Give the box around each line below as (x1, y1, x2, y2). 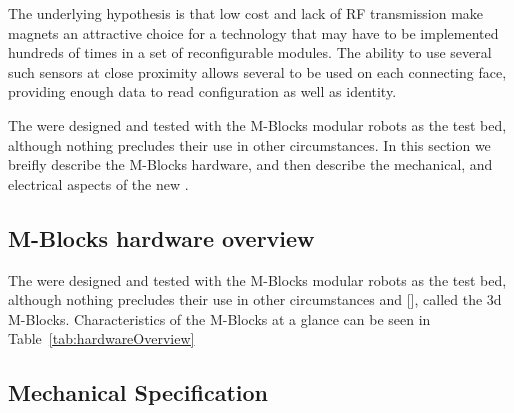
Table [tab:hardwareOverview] (8, 328, 195, 349)
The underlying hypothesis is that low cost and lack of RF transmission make (8, 3, 484, 23)
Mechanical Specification (8, 377, 269, 408)
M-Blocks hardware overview (8, 222, 315, 253)
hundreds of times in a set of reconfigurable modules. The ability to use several (8, 42, 492, 63)
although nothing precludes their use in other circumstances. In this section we (8, 134, 491, 155)
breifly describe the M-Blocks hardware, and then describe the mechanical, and (8, 154, 493, 175)
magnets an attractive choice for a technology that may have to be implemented (8, 22, 499, 43)
